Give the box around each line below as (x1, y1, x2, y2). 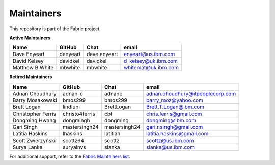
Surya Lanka (12, 143, 43, 150)
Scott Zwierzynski (12, 136, 56, 144)
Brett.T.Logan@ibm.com (146, 103, 205, 111)
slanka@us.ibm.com (146, 143, 195, 150)
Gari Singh (12, 123, 38, 130)
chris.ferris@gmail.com (146, 110, 202, 117)
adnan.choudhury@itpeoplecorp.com (146, 90, 236, 97)
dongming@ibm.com (146, 117, 196, 124)
